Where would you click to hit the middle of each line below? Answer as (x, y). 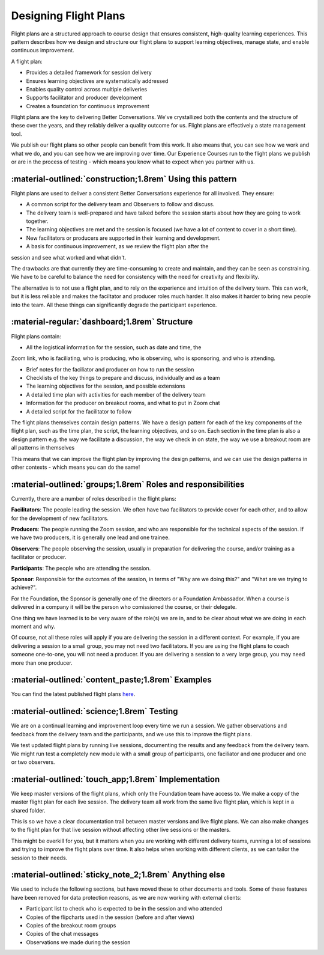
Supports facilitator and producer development (84, 98)
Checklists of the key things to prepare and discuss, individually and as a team (123, 378)
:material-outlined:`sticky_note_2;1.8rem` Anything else (118, 875)
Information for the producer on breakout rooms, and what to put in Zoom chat (123, 403)
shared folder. (28, 810)
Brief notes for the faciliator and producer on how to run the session (110, 369)
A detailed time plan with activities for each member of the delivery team (116, 394)
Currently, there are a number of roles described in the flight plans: (94, 498)
